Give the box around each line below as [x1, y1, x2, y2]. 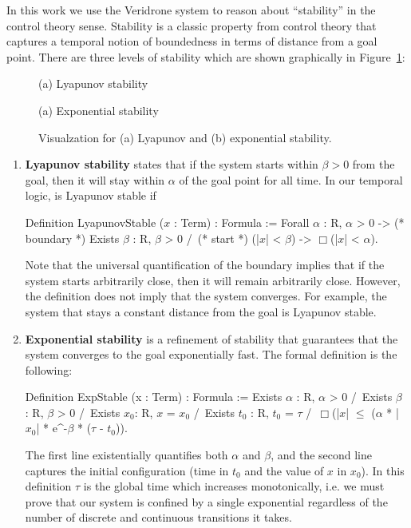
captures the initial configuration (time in [25, 462, 229, 478]
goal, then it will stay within [25, 171, 165, 188]
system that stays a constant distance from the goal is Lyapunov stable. [25, 303, 377, 320]
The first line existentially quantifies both [25, 447, 228, 463]
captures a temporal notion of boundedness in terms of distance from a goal [6, 33, 377, 50]
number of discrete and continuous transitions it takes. [25, 509, 292, 526]
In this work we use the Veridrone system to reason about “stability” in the [6, 2, 376, 18]
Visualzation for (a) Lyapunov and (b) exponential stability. [38, 129, 332, 145]
